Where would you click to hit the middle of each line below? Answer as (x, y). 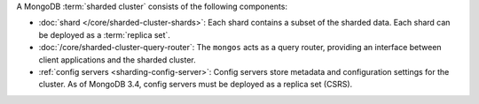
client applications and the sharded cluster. (117, 59)
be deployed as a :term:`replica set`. (104, 34)
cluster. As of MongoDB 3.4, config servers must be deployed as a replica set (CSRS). (196, 85)
